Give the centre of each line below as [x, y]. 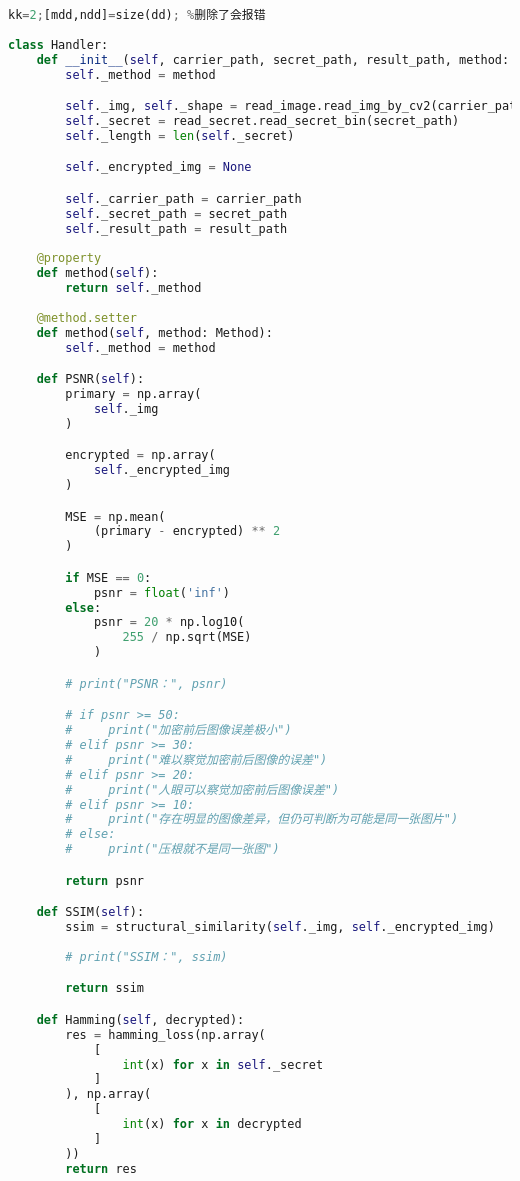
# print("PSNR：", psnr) [146, 683]
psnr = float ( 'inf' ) [161, 592]
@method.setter [86, 317]
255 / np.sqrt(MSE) [187, 637]
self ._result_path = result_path [176, 228]
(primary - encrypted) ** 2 [187, 531]
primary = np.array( [133, 394]
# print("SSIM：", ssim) [146, 956]
